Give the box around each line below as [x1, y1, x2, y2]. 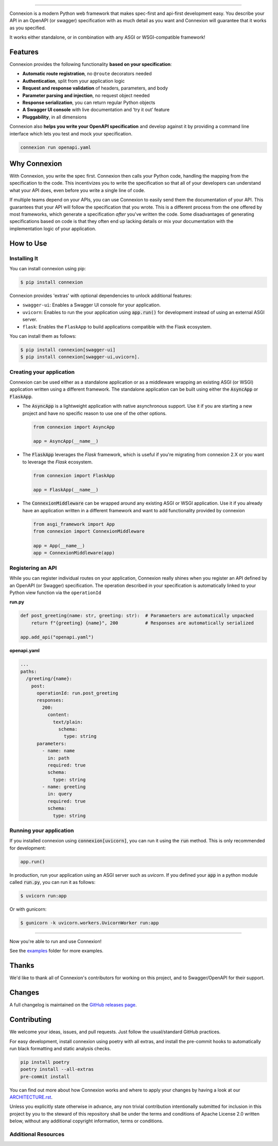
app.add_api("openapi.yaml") [20, 634, 94, 640]
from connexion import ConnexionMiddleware [33, 528, 145, 534]
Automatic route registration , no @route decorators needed [22, 71, 152, 77]
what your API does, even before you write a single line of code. [9, 187, 146, 193]
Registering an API [9, 564, 57, 571]
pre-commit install [20, 1073, 69, 1080]
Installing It [9, 255, 39, 262]
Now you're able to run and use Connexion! [9, 939, 102, 945]
